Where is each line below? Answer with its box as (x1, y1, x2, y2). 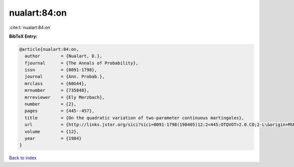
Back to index (9, 155, 37, 161)
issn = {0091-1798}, (24, 67, 98, 73)
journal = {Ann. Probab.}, (24, 74, 105, 79)
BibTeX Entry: (9, 33, 38, 39)
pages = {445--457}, (24, 108, 95, 114)
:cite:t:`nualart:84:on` (9, 24, 51, 30)
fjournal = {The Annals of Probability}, (24, 60, 139, 66)
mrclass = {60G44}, (24, 81, 87, 86)
